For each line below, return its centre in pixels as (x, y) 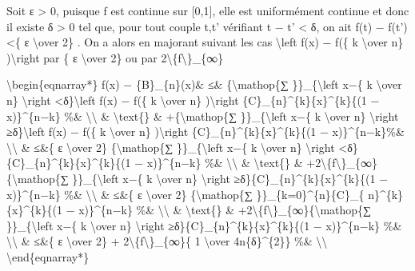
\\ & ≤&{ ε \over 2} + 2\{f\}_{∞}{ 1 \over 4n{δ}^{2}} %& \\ (167, 241)
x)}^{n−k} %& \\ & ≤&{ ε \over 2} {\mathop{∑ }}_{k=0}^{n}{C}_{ (186, 194)
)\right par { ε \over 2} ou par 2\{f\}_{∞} (115, 57)
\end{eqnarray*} (48, 256)
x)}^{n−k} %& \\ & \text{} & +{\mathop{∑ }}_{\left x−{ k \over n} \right (203, 116)
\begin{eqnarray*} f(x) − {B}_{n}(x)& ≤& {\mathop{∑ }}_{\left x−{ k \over (204, 84)
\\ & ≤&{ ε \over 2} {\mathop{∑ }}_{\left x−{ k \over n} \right (171, 147)
